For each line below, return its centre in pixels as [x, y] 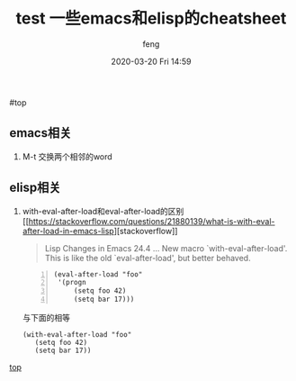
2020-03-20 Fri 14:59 [151, 61]
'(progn [72, 283]
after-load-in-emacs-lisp [68, 231]
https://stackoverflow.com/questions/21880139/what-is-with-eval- [152, 221]
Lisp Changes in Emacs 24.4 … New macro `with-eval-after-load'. [166, 248]
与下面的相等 [46, 318]
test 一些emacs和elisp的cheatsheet [151, 18]
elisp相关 [35, 188]
